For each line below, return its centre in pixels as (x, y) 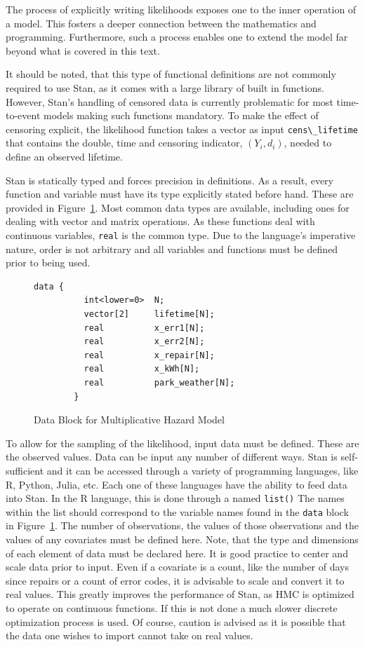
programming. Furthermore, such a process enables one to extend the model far (177, 37)
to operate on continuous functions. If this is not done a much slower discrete (172, 608)
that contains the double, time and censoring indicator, (124, 143)
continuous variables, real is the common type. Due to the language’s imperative (181, 234)
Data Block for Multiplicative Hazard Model (129, 420)
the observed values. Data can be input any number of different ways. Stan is (172, 457)
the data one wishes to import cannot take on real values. (130, 635)
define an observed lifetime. (64, 156)
